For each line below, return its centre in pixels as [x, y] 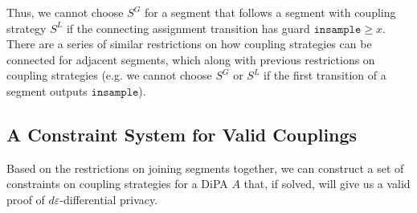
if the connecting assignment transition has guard [188, 28]
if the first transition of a [325, 75]
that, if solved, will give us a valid [327, 184]
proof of [26, 199]
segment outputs [47, 90]
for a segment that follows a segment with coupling [270, 12]
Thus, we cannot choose [65, 12]
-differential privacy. [109, 199]
